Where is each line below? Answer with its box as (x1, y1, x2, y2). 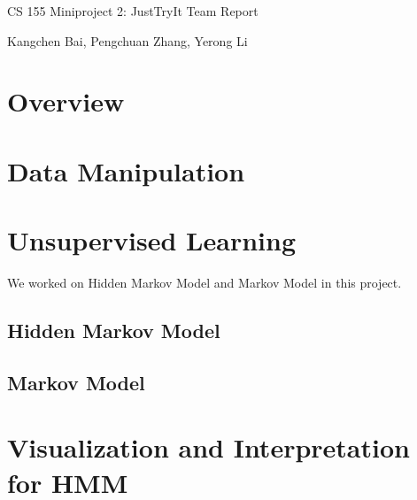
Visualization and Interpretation (7, 429, 410, 465)
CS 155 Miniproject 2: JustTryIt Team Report (7, 2, 259, 19)
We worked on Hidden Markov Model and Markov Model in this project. (7, 273, 402, 292)
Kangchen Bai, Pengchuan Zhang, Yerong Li (7, 31, 248, 50)
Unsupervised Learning (7, 222, 296, 258)
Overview (7, 83, 125, 119)
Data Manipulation (7, 152, 245, 188)
